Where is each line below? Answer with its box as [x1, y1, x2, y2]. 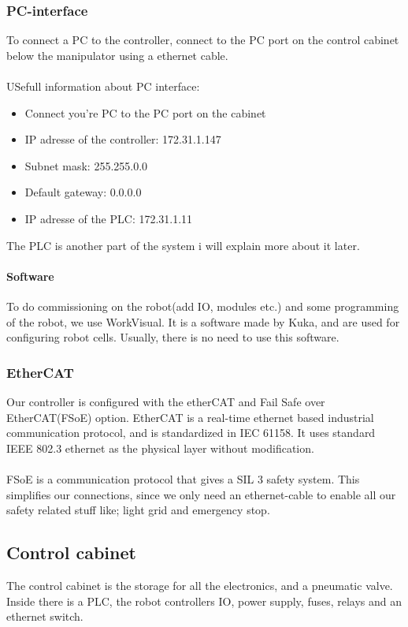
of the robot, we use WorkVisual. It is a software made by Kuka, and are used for [6, 313, 400, 330]
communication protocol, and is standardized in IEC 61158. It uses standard [6, 424, 376, 441]
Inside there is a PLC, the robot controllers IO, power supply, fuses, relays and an [6, 592, 402, 609]
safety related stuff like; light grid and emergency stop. [6, 502, 270, 518]
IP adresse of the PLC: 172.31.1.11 [24, 210, 193, 226]
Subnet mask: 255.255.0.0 [24, 157, 148, 174]
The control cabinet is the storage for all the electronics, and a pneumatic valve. [6, 577, 393, 593]
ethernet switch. [6, 608, 83, 625]
